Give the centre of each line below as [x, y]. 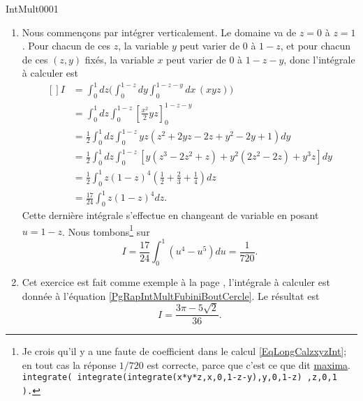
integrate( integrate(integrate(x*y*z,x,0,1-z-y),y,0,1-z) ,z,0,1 [179, 378]
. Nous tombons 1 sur [106, 230]
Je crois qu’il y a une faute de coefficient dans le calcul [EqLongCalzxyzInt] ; [184, 351]
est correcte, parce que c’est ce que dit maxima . [249, 364]
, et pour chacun [316, 46]
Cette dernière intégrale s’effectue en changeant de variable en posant [170, 214]
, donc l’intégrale [319, 59]
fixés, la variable [119, 59]
